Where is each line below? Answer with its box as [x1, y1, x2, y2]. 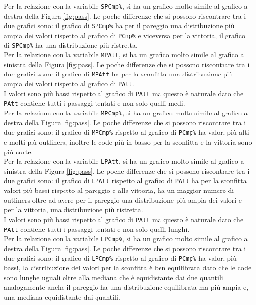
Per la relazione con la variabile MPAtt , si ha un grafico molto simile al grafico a [4, 49, 244, 60]
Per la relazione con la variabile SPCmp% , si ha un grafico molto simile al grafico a [4, 1, 248, 11]
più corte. [4, 146, 33, 156]
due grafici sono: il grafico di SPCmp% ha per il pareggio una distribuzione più [4, 20, 235, 31]
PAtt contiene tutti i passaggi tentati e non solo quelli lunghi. [4, 224, 190, 234]
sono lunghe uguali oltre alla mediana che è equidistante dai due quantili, [4, 272, 225, 282]
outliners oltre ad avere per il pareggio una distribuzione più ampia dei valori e [4, 194, 242, 205]
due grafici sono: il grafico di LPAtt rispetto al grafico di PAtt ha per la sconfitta [4, 175, 247, 186]
